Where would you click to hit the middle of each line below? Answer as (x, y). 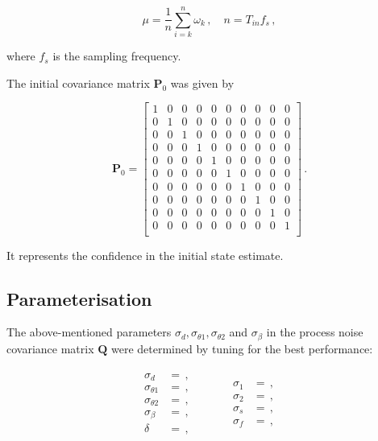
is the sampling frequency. (117, 56)
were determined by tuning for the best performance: (242, 348)
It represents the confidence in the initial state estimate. (145, 255)
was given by (202, 82)
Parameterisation (79, 298)
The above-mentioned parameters (89, 332)
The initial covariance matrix (78, 82)
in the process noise (315, 332)
